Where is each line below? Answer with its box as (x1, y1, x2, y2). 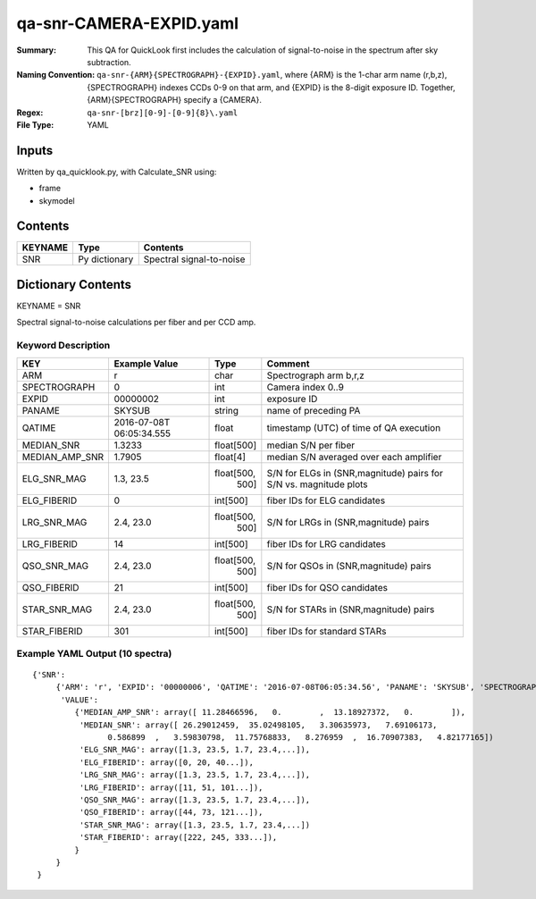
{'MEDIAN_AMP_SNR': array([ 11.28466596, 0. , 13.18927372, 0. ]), (74, 707, 466, 718)
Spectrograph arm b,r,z (266, 369, 365, 382)
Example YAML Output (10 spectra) (16, 647, 172, 660)
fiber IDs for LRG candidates (266, 537, 386, 550)
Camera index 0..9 (266, 381, 344, 393)
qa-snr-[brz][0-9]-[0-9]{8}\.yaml (87, 107, 239, 118)
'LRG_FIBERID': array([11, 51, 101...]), (79, 782, 264, 793)
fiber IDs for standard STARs (266, 625, 387, 637)
